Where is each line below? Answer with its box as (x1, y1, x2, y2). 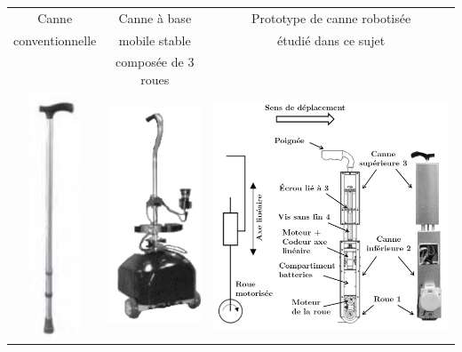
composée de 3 (115, 52, 195, 71)
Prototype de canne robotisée (251, 8, 411, 27)
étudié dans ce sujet (277, 30, 386, 49)
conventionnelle (13, 30, 97, 49)
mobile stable (118, 30, 191, 49)
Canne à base (118, 8, 192, 27)
